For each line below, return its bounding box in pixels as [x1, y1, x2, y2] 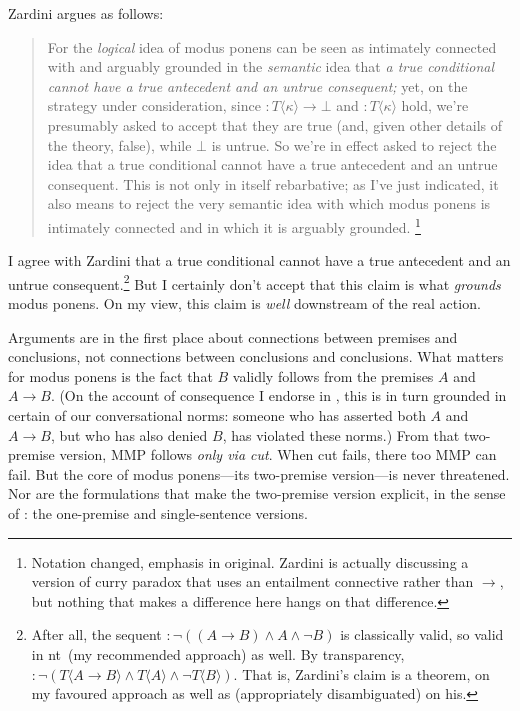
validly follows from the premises [232, 365, 434, 386]
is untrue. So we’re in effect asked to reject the [211, 134, 497, 155]
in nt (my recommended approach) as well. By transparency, [31, 643, 405, 664]
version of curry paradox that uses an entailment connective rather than [31, 571, 474, 592]
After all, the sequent [31, 624, 162, 645]
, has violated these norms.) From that [222, 424, 460, 445]
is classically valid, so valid [340, 624, 504, 645]
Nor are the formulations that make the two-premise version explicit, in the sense [8, 483, 506, 504]
